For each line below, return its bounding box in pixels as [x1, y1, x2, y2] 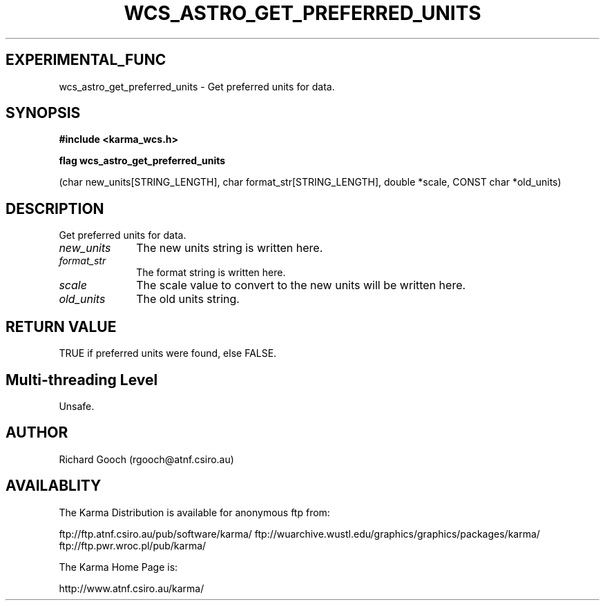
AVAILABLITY [6, 477, 102, 495]
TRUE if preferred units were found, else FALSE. [59, 347, 277, 360]
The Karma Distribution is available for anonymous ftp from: [59, 506, 330, 518]
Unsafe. [59, 400, 95, 412]
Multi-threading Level [6, 371, 158, 389]
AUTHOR [6, 424, 68, 442]
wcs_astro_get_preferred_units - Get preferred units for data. [59, 80, 335, 92]
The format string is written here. [136, 266, 286, 279]
